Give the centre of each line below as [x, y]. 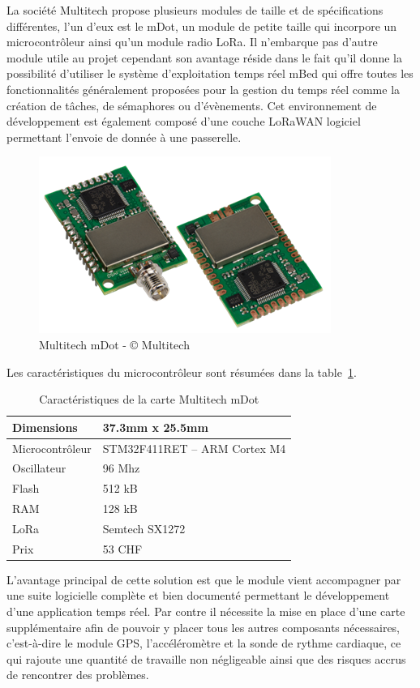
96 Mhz [121, 468]
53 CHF [122, 548]
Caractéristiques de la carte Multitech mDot [149, 399]
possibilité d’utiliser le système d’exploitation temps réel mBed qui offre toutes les [210, 73]
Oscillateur [39, 468]
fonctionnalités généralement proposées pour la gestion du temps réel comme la [204, 89]
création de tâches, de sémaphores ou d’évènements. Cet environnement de [192, 105]
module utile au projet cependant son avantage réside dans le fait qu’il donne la [204, 57]
